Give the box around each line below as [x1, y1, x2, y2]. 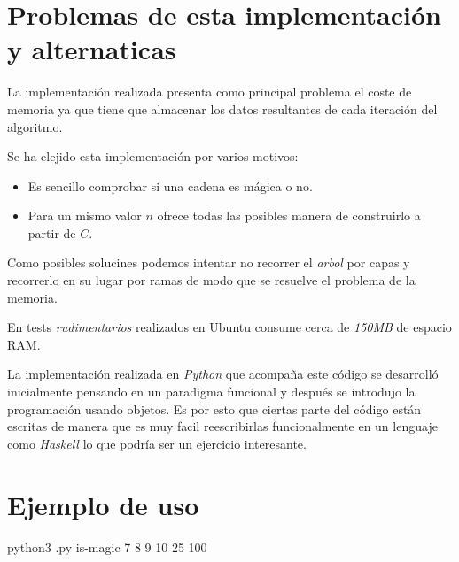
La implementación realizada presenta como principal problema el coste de [7, 82, 412, 101]
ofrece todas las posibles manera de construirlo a [157, 206, 421, 225]
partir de [27, 223, 76, 242]
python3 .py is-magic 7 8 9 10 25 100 [7, 537, 207, 556]
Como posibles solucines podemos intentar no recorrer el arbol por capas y [7, 253, 410, 272]
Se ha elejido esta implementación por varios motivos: [7, 147, 299, 166]
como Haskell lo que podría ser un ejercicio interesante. [7, 434, 307, 452]
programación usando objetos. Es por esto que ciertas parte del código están [7, 399, 422, 418]
